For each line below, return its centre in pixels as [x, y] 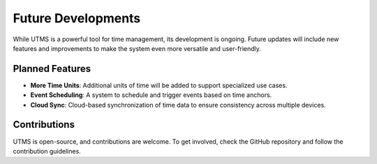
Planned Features [52, 69]
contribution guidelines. [47, 151]
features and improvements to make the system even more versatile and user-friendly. [137, 48]
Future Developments [77, 18]
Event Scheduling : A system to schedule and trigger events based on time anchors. [151, 95]
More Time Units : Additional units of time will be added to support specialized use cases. [159, 85]
